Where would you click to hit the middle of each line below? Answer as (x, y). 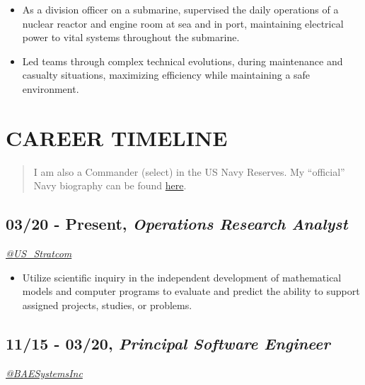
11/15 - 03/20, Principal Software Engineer (168, 343)
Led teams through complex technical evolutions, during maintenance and (182, 61)
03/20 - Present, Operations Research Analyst (177, 224)
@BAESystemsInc (44, 373)
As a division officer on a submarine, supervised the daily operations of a (180, 9)
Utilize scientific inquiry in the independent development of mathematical (182, 277)
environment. (51, 88)
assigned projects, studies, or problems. (107, 305)
